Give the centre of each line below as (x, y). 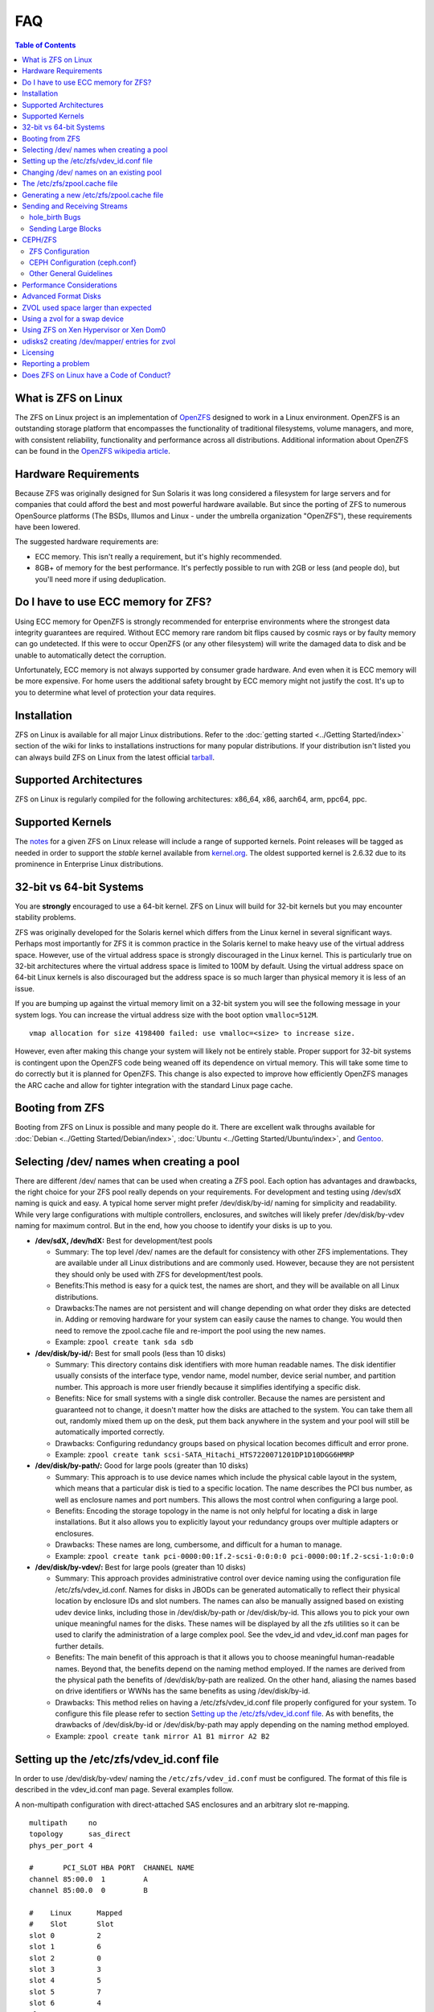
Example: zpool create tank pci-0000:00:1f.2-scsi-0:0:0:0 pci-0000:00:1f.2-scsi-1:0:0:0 (234, 1556)
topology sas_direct (80, 1834)
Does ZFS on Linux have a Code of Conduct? (96, 375)
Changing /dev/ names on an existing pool (92, 172)
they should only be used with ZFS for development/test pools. (159, 1274)
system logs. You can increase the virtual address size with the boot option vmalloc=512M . (167, 1015)
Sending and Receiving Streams (75, 206)
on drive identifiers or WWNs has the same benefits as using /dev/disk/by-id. (183, 1691)
